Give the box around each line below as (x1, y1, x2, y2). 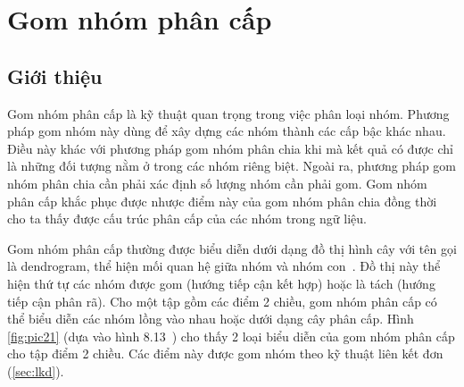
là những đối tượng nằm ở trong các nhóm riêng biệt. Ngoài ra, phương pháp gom (7, 156, 457, 175)
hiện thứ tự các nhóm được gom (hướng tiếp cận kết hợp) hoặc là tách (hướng (7, 273, 435, 292)
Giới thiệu (7, 62, 103, 89)
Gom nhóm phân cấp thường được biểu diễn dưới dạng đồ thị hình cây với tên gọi (7, 239, 457, 257)
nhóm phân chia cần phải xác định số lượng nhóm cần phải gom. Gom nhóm (7, 173, 427, 192)
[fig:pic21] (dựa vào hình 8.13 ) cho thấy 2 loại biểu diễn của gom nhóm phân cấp (7, 326, 455, 345)
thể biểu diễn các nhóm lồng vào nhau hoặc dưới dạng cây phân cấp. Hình (7, 309, 414, 328)
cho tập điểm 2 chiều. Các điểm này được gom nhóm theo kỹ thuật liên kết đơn (7, 344, 443, 363)
